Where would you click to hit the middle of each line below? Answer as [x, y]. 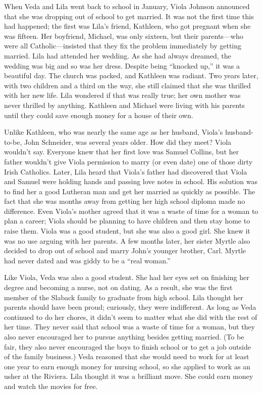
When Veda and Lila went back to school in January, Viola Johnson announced [127, 6]
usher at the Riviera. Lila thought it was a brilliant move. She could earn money [129, 376]
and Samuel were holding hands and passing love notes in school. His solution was [131, 181]
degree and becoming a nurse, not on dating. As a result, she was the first [118, 287]
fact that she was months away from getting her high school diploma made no [125, 201]
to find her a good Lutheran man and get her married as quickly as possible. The [130, 191]
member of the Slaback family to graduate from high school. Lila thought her [124, 297]
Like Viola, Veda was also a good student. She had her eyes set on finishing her [127, 277]
